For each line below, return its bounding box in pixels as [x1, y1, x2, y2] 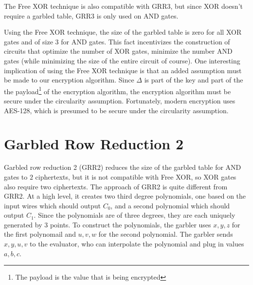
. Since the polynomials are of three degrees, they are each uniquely [34, 210, 235, 220]
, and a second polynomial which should [110, 200, 230, 210]
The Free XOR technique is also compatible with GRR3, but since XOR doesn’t [4, 1, 243, 11]
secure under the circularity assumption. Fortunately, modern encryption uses [4, 96, 235, 105]
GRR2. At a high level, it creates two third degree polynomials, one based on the [4, 191, 246, 201]
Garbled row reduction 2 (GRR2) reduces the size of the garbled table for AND [4, 162, 241, 172]
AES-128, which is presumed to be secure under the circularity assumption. [4, 105, 229, 115]
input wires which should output [4, 200, 101, 210]
